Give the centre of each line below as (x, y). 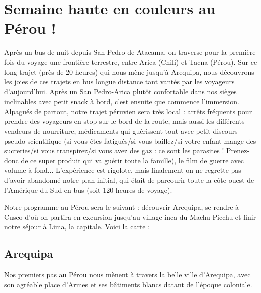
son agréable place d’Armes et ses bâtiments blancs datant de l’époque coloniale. (128, 284)
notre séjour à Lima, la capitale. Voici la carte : (77, 226)
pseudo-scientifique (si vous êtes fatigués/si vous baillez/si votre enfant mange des (130, 140)
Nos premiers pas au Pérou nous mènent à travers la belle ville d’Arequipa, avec (127, 275)
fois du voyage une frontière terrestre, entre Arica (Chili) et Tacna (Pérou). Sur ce (131, 62)
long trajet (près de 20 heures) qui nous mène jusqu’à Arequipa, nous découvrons (129, 72)
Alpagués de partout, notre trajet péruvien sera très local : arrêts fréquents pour (128, 111)
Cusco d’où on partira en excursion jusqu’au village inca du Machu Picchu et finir (130, 216)
